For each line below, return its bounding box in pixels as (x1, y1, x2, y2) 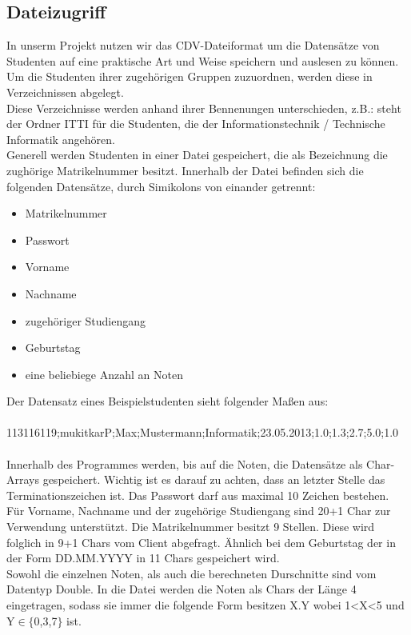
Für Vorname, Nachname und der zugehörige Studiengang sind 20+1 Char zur (6, 502, 391, 519)
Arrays (6, 471, 39, 488)
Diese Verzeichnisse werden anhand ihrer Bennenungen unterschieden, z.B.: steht (6, 99, 401, 116)
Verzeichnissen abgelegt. (6, 83, 124, 100)
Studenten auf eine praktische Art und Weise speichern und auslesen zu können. (6, 52, 399, 69)
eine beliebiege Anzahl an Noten (25, 365, 183, 382)
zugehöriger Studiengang (25, 312, 146, 329)
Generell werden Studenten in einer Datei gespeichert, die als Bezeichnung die (6, 146, 388, 163)
